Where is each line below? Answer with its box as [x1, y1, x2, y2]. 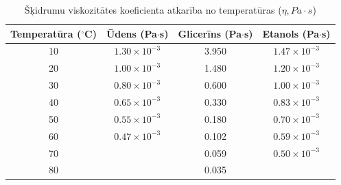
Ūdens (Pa [106, 26, 157, 40]
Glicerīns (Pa [178, 26, 242, 40]
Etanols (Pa [262, 26, 320, 40]
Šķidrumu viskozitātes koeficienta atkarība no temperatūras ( [24, 3, 282, 16]
